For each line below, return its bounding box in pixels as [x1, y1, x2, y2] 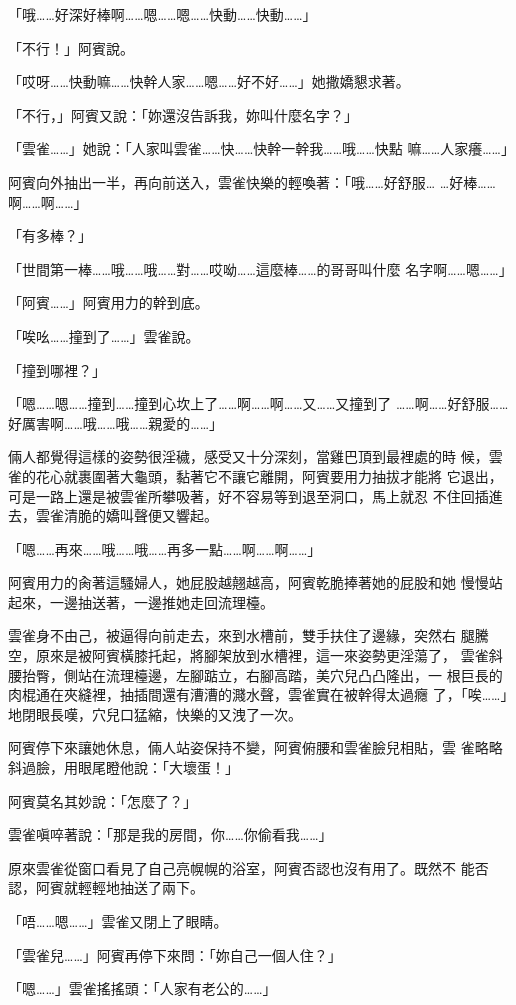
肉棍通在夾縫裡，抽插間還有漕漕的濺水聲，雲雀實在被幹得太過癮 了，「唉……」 [8, 684, 508, 705]
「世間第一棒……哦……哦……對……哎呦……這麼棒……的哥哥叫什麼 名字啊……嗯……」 [8, 258, 513, 279]
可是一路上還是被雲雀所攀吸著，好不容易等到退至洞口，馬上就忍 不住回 [8, 485, 475, 506]
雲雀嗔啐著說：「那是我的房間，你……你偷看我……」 [8, 824, 333, 845]
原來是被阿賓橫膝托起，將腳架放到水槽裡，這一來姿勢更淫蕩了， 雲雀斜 [35, 645, 503, 666]
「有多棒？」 [8, 225, 92, 246]
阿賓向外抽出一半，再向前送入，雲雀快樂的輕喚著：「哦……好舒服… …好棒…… [8, 171, 496, 192]
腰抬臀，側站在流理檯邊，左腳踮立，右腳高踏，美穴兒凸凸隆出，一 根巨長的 [8, 664, 503, 685]
